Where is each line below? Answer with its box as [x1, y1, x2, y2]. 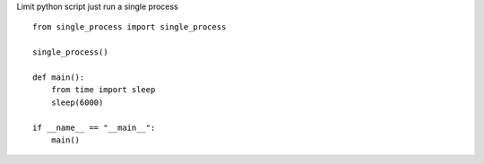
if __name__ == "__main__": [32, 122, 156, 133]
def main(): [32, 72, 85, 82]
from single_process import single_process [32, 22, 227, 32]
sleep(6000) [50, 97, 104, 108]
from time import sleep [50, 85, 156, 95]
